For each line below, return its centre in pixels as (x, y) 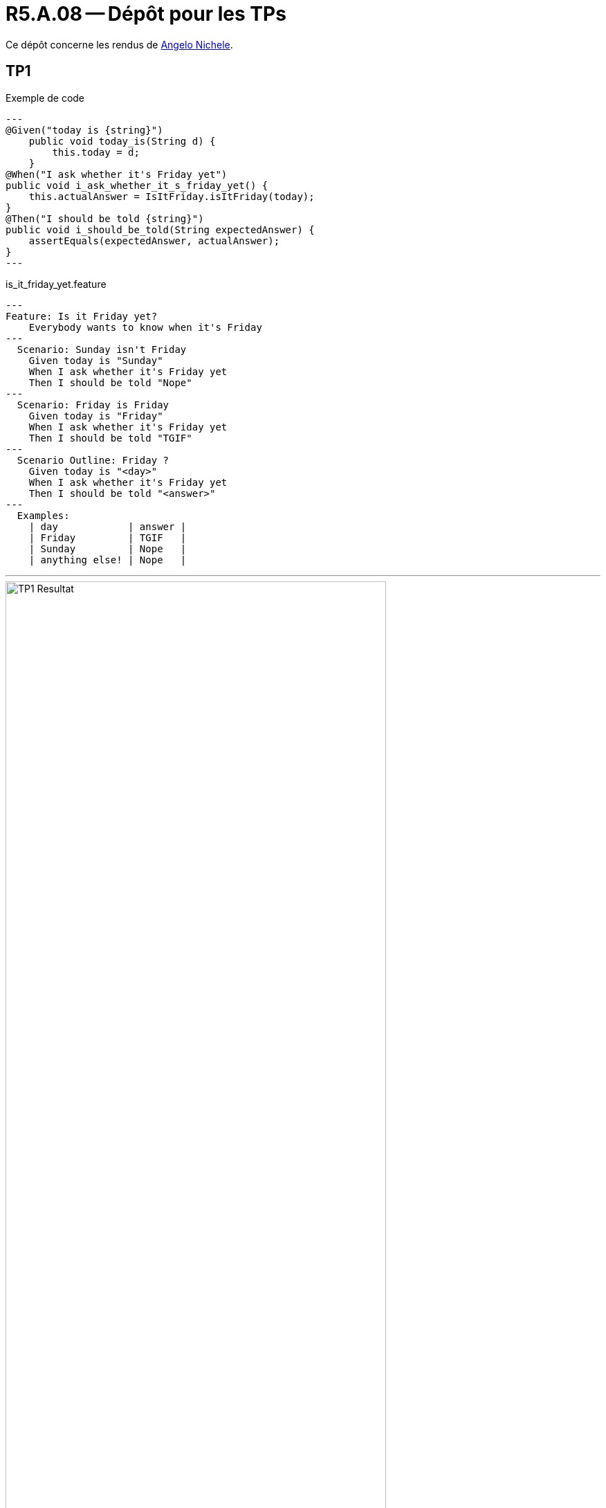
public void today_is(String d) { (122, 141)
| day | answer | (108, 526)
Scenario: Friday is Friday (93, 405)
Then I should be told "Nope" (110, 382)
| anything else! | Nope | (108, 560)
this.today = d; (96, 152)
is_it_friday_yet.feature (56, 284)
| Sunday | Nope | (108, 548)
